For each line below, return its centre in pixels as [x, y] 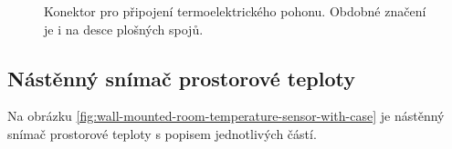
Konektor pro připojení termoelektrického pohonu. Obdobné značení [235, 11]
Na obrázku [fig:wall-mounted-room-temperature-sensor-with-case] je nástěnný [226, 116]
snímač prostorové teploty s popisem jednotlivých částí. [162, 133]
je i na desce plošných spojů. [124, 29]
